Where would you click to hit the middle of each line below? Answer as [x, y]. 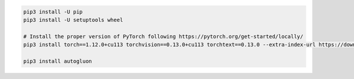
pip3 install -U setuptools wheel [73, 20]
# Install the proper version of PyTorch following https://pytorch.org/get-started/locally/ [163, 36]
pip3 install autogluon [58, 61]
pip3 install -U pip [53, 11]
